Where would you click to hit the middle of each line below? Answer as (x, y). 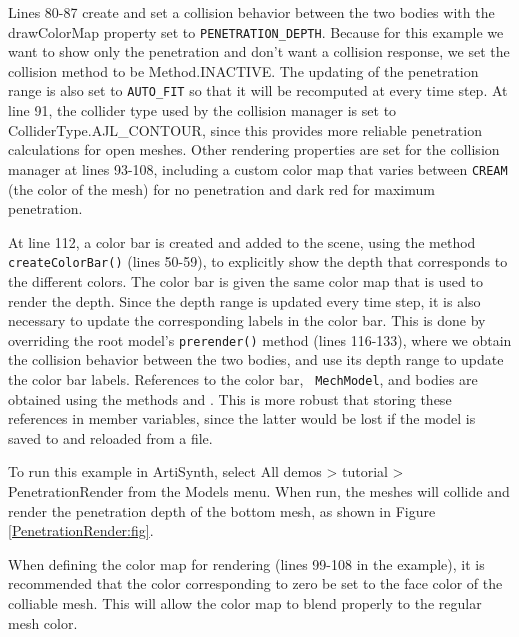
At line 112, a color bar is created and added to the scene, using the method (242, 241)
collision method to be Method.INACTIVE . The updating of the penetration (243, 70)
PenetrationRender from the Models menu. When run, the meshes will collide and (259, 491)
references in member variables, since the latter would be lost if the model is (242, 418)
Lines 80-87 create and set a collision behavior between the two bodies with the (251, 12)
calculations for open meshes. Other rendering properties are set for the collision (254, 149)
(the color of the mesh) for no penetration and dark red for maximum (221, 188)
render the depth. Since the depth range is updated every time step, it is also (244, 300)
